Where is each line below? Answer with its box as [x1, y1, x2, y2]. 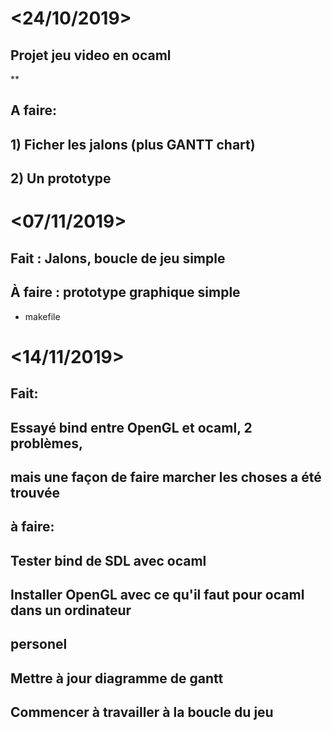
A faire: [10, 102, 58, 119]
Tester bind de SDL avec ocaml [10, 552, 207, 569]
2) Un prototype [10, 170, 112, 187]
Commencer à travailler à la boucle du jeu [10, 704, 274, 721]
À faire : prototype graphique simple [10, 284, 241, 301]
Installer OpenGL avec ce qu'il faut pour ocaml [10, 587, 305, 604]
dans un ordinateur [10, 602, 132, 619]
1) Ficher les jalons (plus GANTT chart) [10, 136, 256, 153]
